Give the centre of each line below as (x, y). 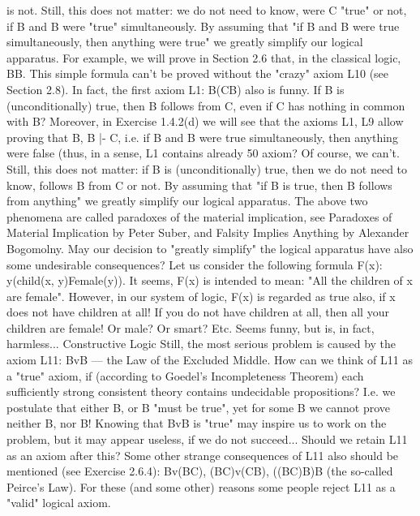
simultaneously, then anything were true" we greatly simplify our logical (185, 42)
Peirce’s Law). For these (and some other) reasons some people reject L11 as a (201, 486)
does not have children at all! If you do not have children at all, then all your (198, 312)
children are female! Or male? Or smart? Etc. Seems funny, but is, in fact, (191, 327)
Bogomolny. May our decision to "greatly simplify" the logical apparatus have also (210, 248)
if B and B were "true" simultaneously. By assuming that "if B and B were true (203, 26)
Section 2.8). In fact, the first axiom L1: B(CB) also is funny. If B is (176, 89)
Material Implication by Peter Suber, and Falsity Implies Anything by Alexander (208, 232)
